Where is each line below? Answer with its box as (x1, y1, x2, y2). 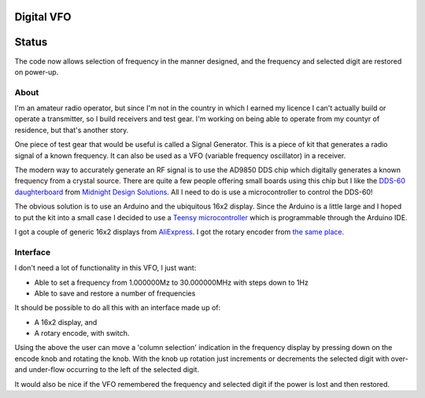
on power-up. (14, 67, 59, 76)
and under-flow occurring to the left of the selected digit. (14, 365, 200, 374)
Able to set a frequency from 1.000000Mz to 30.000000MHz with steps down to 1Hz (34, 278, 309, 287)
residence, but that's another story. (14, 125, 129, 135)
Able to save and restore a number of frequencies (34, 288, 196, 298)
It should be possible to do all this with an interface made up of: (14, 303, 221, 312)
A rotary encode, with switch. (34, 329, 130, 338)
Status (14, 35, 48, 49)
